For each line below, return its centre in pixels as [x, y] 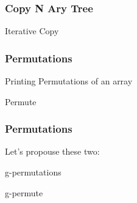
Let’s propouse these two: [52, 151]
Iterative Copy [32, 31]
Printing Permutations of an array [69, 81]
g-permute [24, 192]
